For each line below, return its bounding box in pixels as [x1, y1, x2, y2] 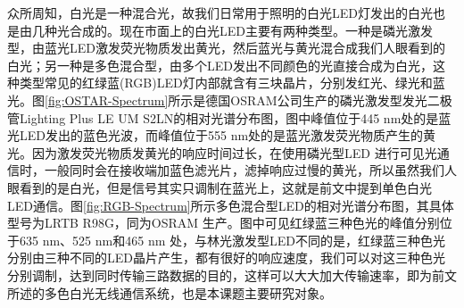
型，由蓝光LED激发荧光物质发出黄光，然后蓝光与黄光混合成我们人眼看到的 [7, 38, 445, 57]
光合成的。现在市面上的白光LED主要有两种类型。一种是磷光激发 [56, 21, 433, 39]
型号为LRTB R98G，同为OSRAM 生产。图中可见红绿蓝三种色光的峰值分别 [7, 213, 440, 232]
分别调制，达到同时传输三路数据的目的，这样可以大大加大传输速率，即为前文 [7, 265, 457, 284]
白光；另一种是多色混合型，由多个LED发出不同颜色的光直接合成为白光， [7, 55, 433, 74]
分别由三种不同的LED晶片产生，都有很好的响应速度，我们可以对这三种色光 [7, 248, 445, 267]
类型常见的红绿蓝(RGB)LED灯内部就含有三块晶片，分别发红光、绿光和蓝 [19, 73, 445, 92]
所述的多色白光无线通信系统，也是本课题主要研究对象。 [7, 283, 332, 302]
